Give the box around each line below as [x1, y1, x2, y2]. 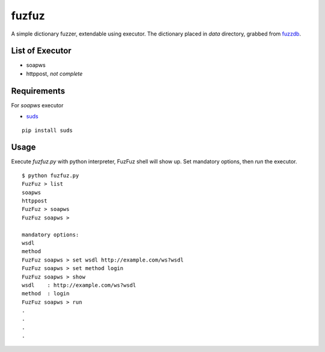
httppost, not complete [26, 70, 83, 77]
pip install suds [22, 127, 73, 134]
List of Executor [11, 46, 72, 56]
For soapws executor [11, 101, 64, 108]
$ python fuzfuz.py [22, 172, 79, 179]
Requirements [11, 86, 66, 96]
